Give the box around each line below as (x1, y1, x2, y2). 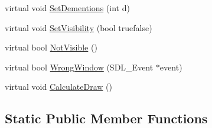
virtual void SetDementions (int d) (5, 2, 130, 14)
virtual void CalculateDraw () (5, 80, 112, 93)
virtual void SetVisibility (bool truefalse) (5, 21, 152, 33)
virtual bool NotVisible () (5, 41, 97, 53)
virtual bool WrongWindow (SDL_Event (5, 60, 154, 73)
